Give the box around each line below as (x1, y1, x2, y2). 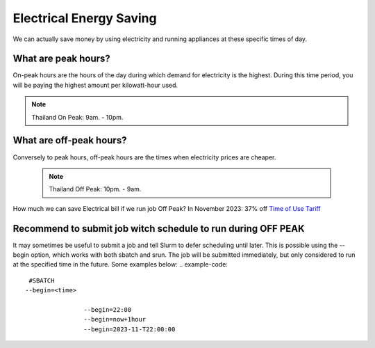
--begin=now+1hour (83, 315, 147, 324)
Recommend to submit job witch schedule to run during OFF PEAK (12, 223, 305, 235)
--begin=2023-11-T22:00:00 (83, 325, 176, 333)
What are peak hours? (12, 53, 110, 65)
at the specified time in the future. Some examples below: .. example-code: (12, 260, 228, 269)
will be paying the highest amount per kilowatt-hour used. (12, 81, 178, 89)
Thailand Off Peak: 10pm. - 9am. (49, 185, 142, 193)
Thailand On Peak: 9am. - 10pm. (31, 113, 124, 121)
